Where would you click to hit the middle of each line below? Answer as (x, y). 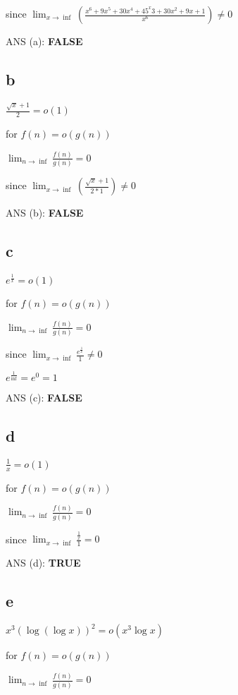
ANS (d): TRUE (43, 563)
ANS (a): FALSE (44, 41)
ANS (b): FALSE (45, 213)
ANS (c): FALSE (44, 398)
